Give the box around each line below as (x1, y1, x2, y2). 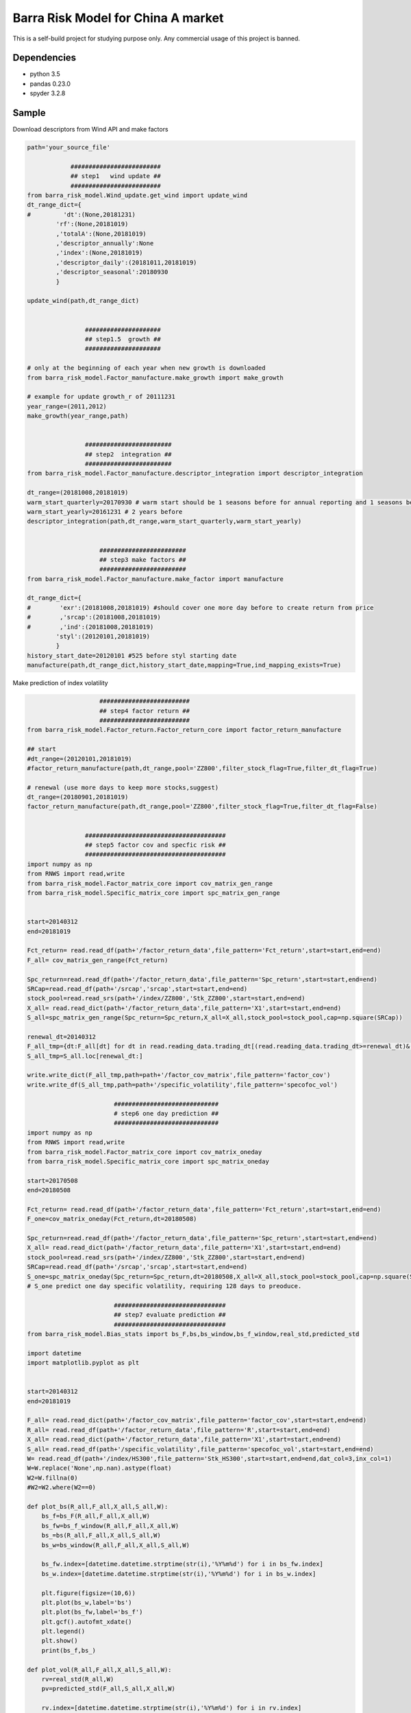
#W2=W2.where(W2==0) (27, 1483, 96, 1492)
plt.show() (41, 1637, 78, 1644)
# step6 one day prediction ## (113, 1109, 219, 1117)
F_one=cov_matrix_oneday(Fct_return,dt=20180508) (27, 1215, 197, 1223)
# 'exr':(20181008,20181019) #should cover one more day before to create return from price (27, 604, 374, 611)
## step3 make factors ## (99, 556, 186, 563)
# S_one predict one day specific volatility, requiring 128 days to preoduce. (27, 1282, 302, 1290)
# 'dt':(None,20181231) (27, 210, 136, 219)
